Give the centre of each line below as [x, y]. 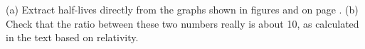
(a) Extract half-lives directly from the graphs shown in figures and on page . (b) [182, 9]
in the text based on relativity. [72, 37]
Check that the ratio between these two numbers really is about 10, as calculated [182, 23]
